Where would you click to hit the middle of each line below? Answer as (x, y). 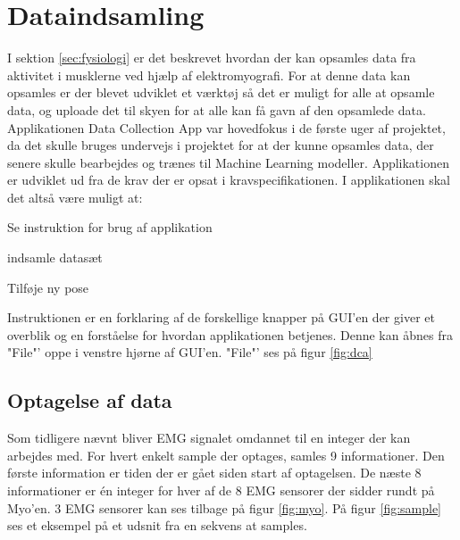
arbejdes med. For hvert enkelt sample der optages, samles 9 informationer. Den (226, 455)
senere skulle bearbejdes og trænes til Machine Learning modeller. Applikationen (228, 162)
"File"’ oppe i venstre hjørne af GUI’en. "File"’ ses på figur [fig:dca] (190, 352)
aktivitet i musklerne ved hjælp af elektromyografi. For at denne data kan (209, 75)
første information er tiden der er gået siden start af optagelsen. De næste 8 (214, 473)
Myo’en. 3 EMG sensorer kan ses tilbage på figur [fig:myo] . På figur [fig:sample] (225, 507)
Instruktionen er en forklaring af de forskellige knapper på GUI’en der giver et (221, 317)
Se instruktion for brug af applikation (110, 227)
